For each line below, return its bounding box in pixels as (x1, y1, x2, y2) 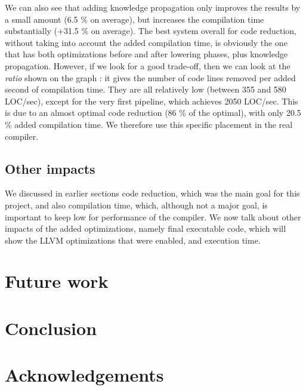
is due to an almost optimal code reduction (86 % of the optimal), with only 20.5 (5, 106, 301, 119)
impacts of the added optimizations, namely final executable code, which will (5, 222, 286, 235)
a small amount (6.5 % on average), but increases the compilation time (5, 13, 264, 25)
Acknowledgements (5, 363, 164, 387)
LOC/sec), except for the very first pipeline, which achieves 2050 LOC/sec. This (5, 94, 298, 107)
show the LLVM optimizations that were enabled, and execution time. (5, 234, 261, 246)
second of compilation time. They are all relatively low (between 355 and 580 (5, 83, 286, 96)
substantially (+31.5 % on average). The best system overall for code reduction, (5, 24, 296, 37)
